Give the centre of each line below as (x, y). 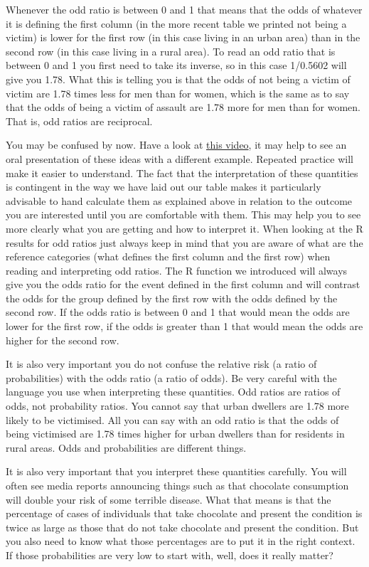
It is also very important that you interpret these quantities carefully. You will (176, 471)
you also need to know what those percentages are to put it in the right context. (181, 541)
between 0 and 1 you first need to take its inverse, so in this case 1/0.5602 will (176, 65)
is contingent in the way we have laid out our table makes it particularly (164, 187)
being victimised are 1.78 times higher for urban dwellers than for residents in (175, 434)
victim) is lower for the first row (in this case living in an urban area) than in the (183, 37)
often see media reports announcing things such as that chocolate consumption (177, 485)
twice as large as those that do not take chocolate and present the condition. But (182, 527)
